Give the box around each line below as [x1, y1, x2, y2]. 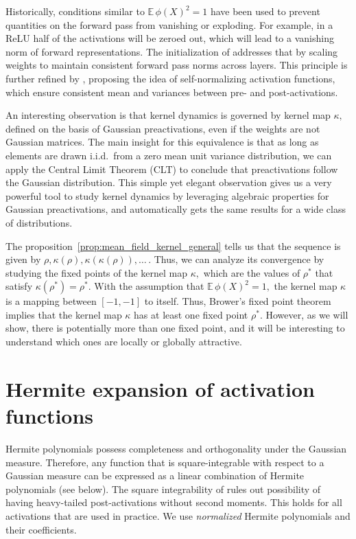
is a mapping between [5, 294, 97, 308]
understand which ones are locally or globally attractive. [5, 334, 242, 349]
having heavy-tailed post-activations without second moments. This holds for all [5, 495, 342, 509]
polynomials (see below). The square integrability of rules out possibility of [5, 481, 321, 496]
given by [5, 252, 41, 266]
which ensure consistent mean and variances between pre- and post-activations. [5, 84, 338, 99]
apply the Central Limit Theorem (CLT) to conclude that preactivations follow [5, 161, 338, 176]
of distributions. [5, 215, 73, 229]
